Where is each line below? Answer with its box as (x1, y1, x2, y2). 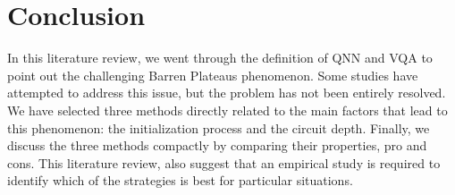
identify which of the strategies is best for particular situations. (7, 171, 353, 190)
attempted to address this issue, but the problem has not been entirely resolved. (7, 83, 446, 102)
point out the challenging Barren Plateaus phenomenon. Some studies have (7, 65, 418, 84)
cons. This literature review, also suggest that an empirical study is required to (7, 153, 441, 172)
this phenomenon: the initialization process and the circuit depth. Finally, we (7, 118, 430, 137)
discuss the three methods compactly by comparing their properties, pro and (7, 136, 427, 155)
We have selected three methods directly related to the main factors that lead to (7, 100, 448, 119)
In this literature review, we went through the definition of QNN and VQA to (7, 48, 433, 67)
